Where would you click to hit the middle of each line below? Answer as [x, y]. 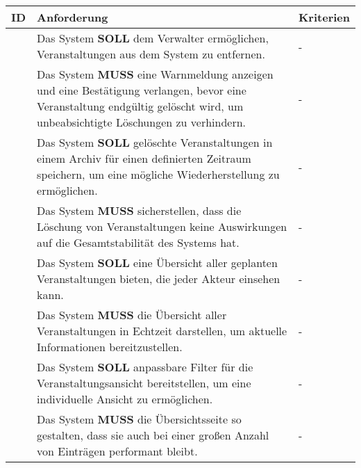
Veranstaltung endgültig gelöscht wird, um [140, 106]
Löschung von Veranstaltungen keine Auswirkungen [162, 226]
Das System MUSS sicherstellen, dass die [139, 210]
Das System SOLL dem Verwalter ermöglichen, [153, 38]
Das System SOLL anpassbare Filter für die [145, 367]
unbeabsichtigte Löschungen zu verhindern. [142, 122]
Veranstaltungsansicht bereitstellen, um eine [144, 383]
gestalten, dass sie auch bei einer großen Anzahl [153, 435]
